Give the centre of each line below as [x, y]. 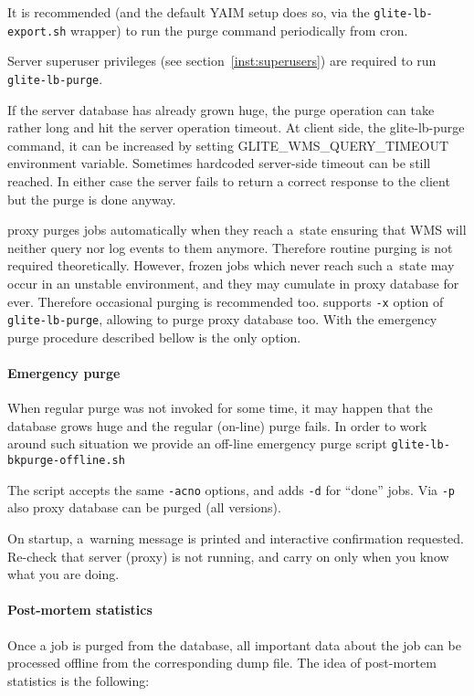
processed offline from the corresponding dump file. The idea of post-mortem [222, 663]
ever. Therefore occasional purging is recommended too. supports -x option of [226, 301]
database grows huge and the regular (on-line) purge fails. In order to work [217, 425]
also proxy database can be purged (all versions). [144, 507]
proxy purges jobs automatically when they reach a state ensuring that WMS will [237, 230]
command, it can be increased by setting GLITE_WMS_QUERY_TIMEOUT [228, 145]
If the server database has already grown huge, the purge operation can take [221, 109]
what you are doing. [63, 574]
